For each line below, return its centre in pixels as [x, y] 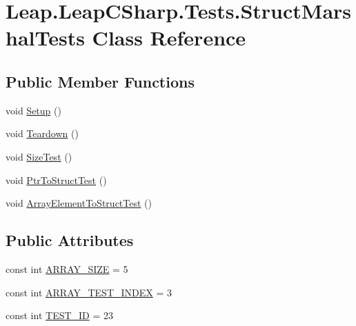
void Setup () [33, 110]
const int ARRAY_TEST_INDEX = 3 [89, 292]
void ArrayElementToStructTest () [79, 203]
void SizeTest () [39, 156]
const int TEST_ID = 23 [60, 315]
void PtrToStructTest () [56, 180]
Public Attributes [70, 240]
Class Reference [169, 38]
